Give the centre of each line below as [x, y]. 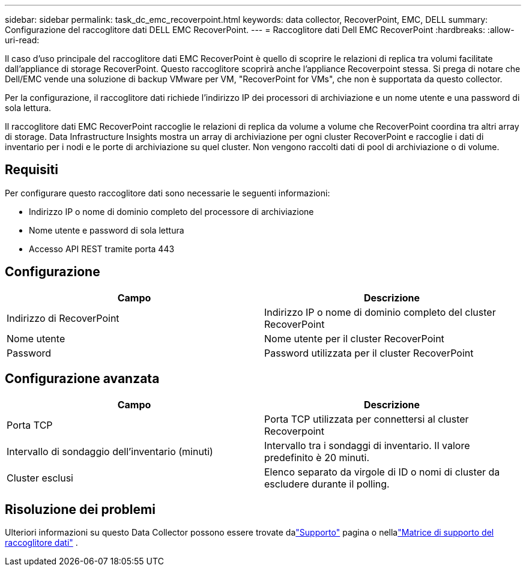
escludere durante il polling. [327, 484]
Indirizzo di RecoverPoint [63, 318]
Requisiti [32, 170]
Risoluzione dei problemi [80, 509]
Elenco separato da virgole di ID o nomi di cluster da [382, 472]
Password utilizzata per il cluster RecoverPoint [369, 353]
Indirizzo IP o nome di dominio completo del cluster [380, 312]
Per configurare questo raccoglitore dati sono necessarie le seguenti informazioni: [168, 193]
